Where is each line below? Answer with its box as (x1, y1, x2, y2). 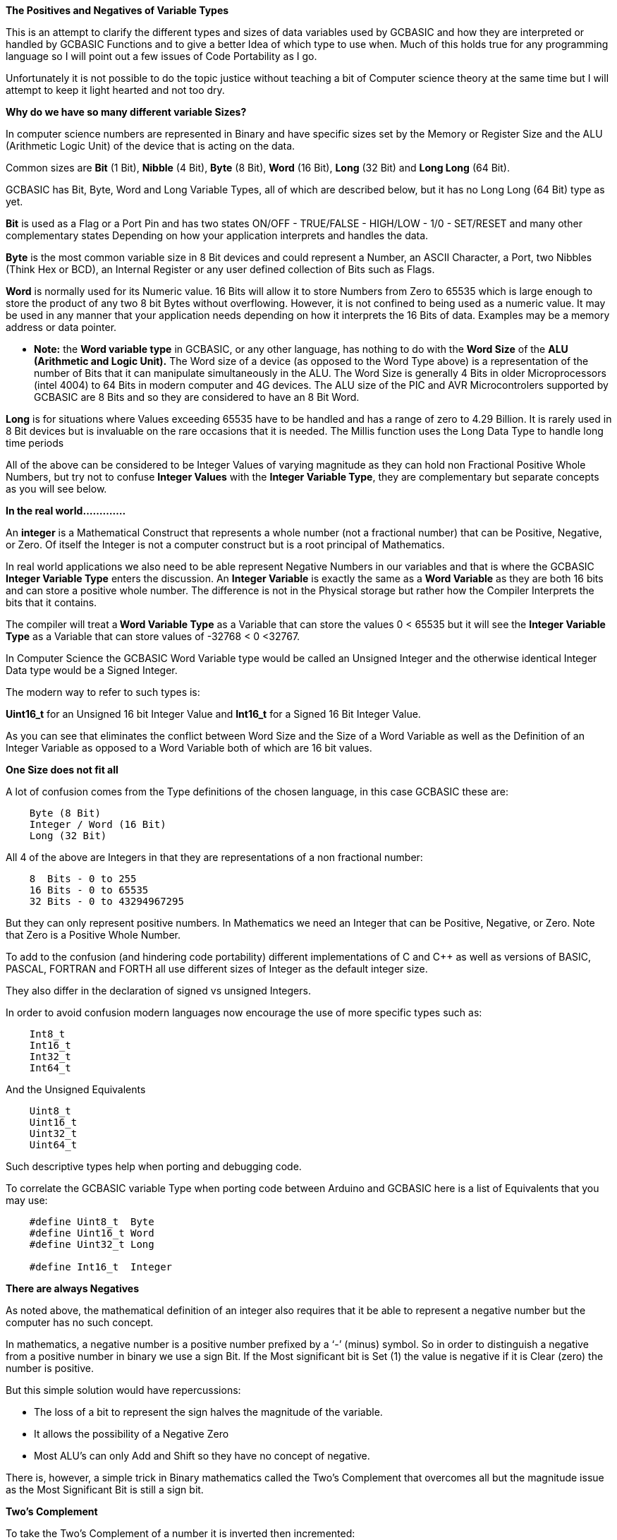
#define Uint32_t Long (29, 1239, 154, 1250)
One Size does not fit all (6, 764, 118, 776)
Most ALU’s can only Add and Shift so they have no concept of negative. (34, 1450, 370, 1462)
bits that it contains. (6, 596, 97, 608)
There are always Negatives (6, 1282, 140, 1294)
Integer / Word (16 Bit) (29, 819, 166, 830)
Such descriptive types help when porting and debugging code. (6, 1160, 302, 1172)
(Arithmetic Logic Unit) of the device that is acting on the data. (6, 140, 295, 152)
